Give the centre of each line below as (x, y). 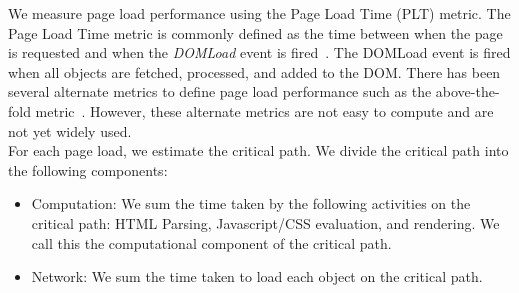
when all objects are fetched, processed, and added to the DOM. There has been (254, 71)
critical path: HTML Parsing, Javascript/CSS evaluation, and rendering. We (265, 222)
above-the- (467, 91)
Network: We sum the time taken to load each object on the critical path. (257, 276)
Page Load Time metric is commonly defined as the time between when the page (255, 32)
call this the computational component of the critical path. (211, 242)
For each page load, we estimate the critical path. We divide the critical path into (258, 150)
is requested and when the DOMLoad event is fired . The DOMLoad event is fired (259, 52)
